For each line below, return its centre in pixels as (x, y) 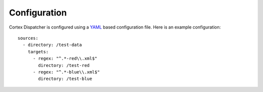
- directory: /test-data (52, 45)
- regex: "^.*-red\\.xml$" (65, 59)
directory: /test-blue (65, 79)
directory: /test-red (64, 65)
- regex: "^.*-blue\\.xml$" (66, 72)
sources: (28, 38)
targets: (38, 52)
